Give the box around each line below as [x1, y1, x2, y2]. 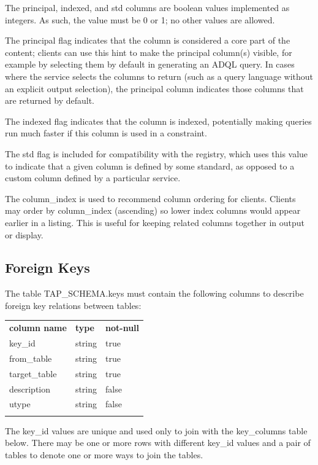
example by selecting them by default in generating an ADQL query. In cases [5, 58, 295, 71]
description [9, 382, 51, 395]
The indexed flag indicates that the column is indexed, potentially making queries [5, 114, 312, 127]
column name [9, 321, 67, 334]
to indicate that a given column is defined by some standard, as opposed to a [5, 159, 295, 172]
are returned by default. [5, 94, 94, 107]
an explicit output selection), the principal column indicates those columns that [5, 82, 304, 95]
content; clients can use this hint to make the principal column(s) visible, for [5, 45, 292, 58]
